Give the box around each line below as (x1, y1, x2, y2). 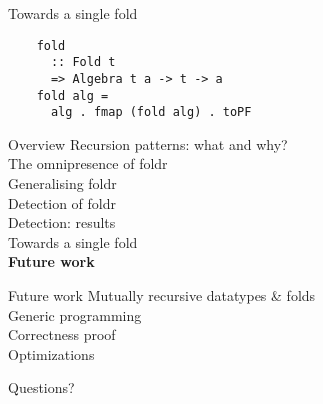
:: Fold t (50, 55, 116, 70)
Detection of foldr (8, 192, 116, 213)
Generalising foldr (8, 173, 117, 194)
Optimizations (8, 343, 95, 364)
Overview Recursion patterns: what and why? (8, 133, 288, 154)
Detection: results (8, 212, 116, 233)
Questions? (8, 377, 75, 398)
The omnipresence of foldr (8, 153, 168, 174)
